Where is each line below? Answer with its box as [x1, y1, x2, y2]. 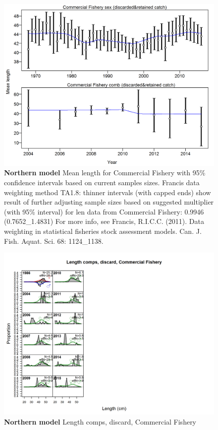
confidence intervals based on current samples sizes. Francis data [4, 177, 200, 188]
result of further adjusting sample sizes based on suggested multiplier [4, 197, 214, 207]
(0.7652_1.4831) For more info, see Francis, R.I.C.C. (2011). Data [4, 216, 204, 226]
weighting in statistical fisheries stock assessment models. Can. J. [4, 226, 202, 236]
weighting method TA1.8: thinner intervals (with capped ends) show [4, 187, 211, 197]
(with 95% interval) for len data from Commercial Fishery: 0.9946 [4, 206, 204, 216]
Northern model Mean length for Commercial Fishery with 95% [4, 167, 206, 178]
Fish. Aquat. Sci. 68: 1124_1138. [4, 235, 104, 246]
